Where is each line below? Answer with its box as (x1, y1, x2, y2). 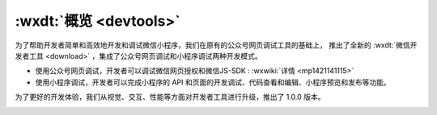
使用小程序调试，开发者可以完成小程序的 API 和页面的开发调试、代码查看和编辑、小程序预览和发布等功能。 (35, 77, 392, 87)
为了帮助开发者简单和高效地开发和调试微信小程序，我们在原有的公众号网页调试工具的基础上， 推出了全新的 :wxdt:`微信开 (15, 40, 418, 50)
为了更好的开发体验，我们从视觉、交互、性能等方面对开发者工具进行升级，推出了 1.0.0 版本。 (15, 92, 325, 102)
